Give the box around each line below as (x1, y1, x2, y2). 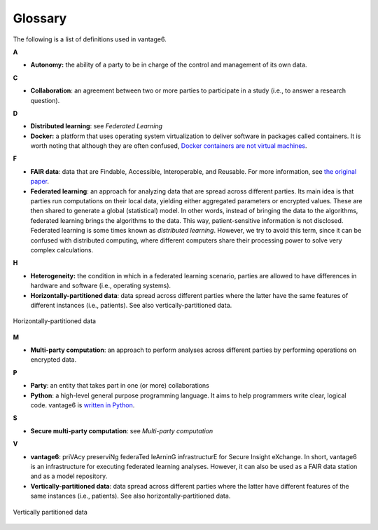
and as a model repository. (30, 472, 108, 480)
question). (30, 96, 60, 104)
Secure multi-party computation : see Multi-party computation (30, 426, 213, 435)
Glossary (13, 11, 67, 26)
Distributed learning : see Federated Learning (30, 122, 163, 130)
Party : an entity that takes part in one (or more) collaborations (30, 381, 209, 390)
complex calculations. (30, 245, 94, 254)
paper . (30, 177, 49, 186)
